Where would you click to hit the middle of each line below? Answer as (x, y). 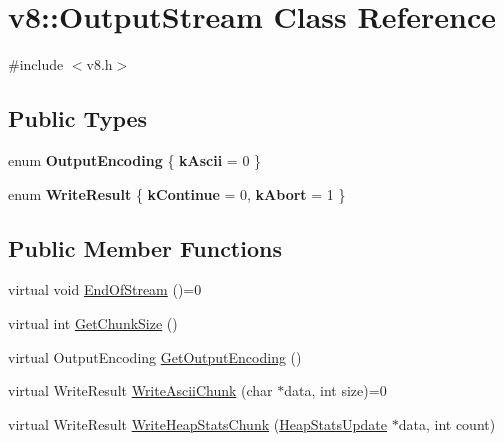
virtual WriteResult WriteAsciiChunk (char (140, 390)
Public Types (78, 118)
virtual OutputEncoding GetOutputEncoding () (155, 356)
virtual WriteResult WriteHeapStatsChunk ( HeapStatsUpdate (198, 423)
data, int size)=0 (335, 390)
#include (36, 64)
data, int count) (447, 423)
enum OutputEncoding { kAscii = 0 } (135, 159)
